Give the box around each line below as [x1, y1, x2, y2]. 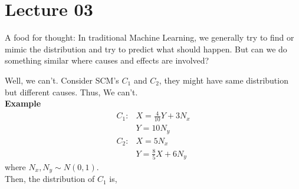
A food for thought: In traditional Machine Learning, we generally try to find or [5, 31, 294, 44]
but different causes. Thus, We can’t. [5, 85, 138, 98]
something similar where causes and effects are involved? [5, 54, 209, 67]
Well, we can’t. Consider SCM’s [5, 74, 119, 86]
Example [5, 97, 41, 110]
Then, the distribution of [5, 173, 95, 185]
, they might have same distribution [159, 74, 288, 86]
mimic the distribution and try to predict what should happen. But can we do [5, 42, 287, 55]
